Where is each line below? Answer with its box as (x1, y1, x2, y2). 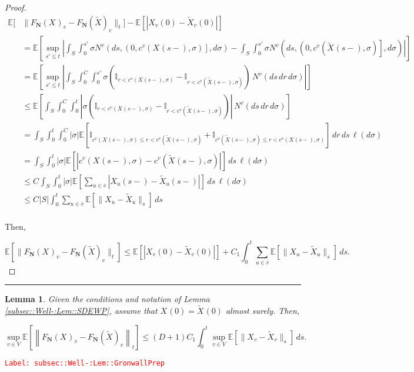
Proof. (5, 1, 26, 13)
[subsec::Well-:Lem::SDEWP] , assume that (5, 304, 158, 317)
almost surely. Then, (225, 304, 300, 317)
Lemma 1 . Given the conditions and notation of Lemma (5, 293, 210, 305)
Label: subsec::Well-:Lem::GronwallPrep (5, 358, 165, 367)
